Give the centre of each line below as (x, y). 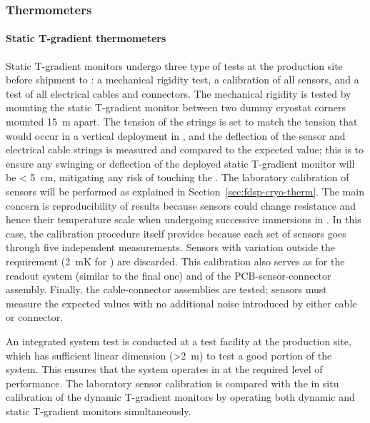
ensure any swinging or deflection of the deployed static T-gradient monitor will (180, 163)
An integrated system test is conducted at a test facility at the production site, (179, 341)
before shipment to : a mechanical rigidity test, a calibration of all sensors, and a (182, 80)
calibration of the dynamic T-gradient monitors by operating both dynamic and (180, 397)
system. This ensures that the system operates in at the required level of (164, 369)
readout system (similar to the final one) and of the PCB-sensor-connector (169, 275)
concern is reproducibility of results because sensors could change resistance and (181, 205)
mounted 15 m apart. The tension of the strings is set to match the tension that (182, 122)
